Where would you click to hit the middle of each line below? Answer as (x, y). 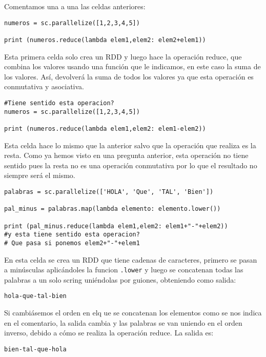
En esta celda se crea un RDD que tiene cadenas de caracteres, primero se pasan (131, 259)
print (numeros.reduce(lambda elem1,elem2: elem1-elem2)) (105, 128)
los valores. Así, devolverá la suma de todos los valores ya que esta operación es (129, 76)
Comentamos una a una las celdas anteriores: (75, 6)
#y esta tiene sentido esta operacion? (72, 235)
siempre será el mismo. (40, 175)
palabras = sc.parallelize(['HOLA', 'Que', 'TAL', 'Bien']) (109, 192)
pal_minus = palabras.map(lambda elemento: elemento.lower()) (112, 209)
